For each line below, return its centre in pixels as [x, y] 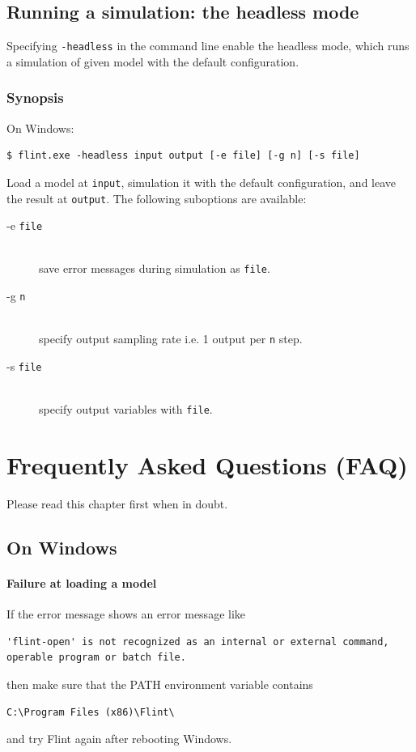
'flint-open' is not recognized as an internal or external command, [198, 642]
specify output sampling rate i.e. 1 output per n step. [171, 339]
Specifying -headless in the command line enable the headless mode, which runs [208, 46]
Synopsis [35, 98]
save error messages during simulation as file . [155, 268]
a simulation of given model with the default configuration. [153, 61]
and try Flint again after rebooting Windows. [119, 739]
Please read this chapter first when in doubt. [117, 504]
